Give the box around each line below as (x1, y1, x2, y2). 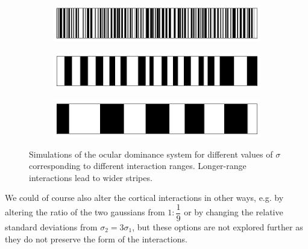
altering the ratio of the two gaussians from (5, 206, 165, 218)
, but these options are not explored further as (132, 220, 303, 233)
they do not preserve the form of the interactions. (5, 232, 187, 245)
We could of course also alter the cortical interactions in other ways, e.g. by (5, 191, 284, 204)
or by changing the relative (184, 206, 283, 218)
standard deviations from (5, 220, 98, 233)
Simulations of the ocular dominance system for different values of (29, 147, 273, 160)
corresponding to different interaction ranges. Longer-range (29, 159, 247, 172)
